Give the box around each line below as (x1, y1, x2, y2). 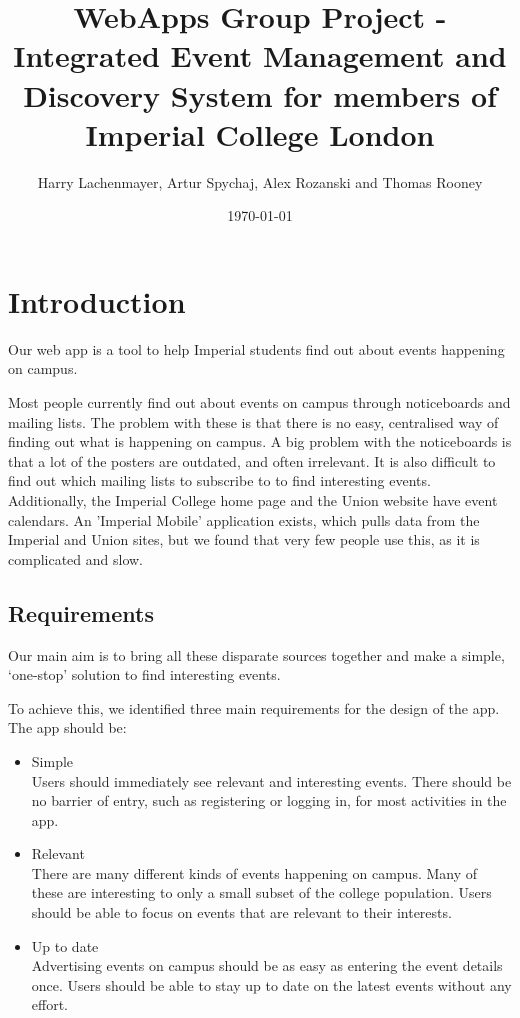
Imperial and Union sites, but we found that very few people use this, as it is (8, 529, 480, 550)
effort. (31, 994, 69, 1015)
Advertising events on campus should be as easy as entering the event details (31, 955, 503, 976)
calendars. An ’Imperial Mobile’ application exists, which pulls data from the (8, 509, 480, 530)
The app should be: (8, 717, 127, 738)
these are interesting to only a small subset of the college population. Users (31, 882, 492, 903)
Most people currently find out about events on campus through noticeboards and (8, 392, 511, 412)
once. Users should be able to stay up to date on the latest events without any (31, 974, 512, 995)
